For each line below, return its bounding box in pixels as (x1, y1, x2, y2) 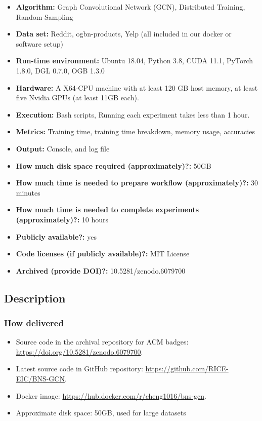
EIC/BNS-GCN (16, 373, 65, 384)
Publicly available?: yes (16, 231, 97, 242)
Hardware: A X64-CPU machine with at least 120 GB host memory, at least (16, 82, 258, 93)
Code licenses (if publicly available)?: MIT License (16, 248, 190, 259)
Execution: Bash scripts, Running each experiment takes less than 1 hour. (16, 109, 250, 120)
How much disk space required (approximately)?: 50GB (16, 160, 211, 171)
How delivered (4, 316, 64, 329)
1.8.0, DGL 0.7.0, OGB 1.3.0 (16, 65, 105, 75)
